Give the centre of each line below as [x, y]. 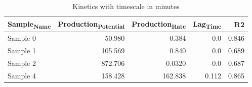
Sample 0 [22, 37]
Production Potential [91, 24]
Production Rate [159, 24]
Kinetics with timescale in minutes [126, 6]
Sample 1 [22, 50]
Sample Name [29, 24]
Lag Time [207, 24]
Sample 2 [22, 63]
